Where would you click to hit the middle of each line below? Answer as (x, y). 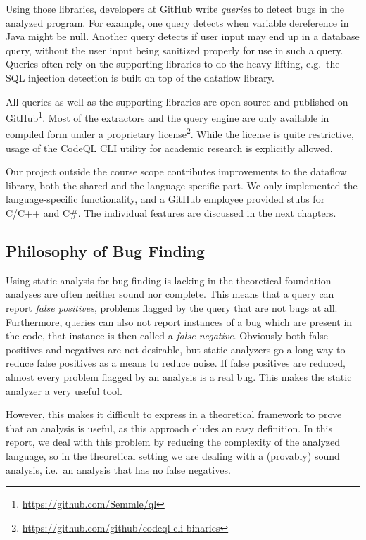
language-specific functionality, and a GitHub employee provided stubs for (165, 199)
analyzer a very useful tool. (64, 390)
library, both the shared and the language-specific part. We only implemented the (182, 185)
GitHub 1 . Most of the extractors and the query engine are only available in (168, 117)
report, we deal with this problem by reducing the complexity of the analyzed (173, 442)
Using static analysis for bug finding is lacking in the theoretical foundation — (175, 280)
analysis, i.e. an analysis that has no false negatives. (118, 469)
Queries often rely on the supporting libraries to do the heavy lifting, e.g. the (173, 64)
